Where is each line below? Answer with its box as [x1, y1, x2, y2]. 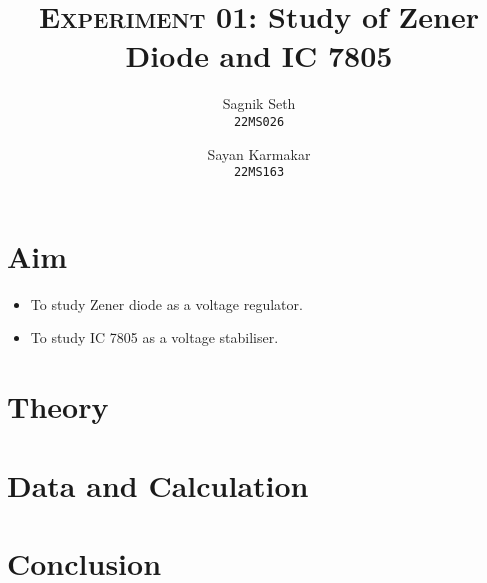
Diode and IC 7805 [125, 35, 393, 76]
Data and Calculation [7, 464, 309, 505]
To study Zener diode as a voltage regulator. [30, 293, 303, 314]
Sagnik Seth [222, 93, 296, 114]
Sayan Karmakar [207, 143, 311, 164]
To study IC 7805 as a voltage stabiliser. [30, 327, 279, 348]
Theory [7, 386, 109, 427]
